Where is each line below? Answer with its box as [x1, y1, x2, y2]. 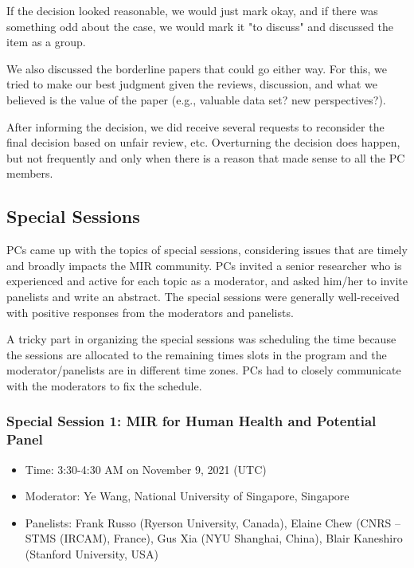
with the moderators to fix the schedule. [6, 377, 202, 394]
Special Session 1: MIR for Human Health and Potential [6, 411, 377, 431]
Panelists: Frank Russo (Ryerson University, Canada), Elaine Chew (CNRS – [25, 514, 400, 531]
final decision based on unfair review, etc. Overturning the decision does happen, [6, 134, 400, 151]
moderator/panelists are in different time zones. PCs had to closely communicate [6, 362, 401, 378]
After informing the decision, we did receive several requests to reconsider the [6, 118, 385, 135]
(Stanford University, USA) [25, 546, 158, 562]
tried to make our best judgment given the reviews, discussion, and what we [6, 76, 377, 92]
